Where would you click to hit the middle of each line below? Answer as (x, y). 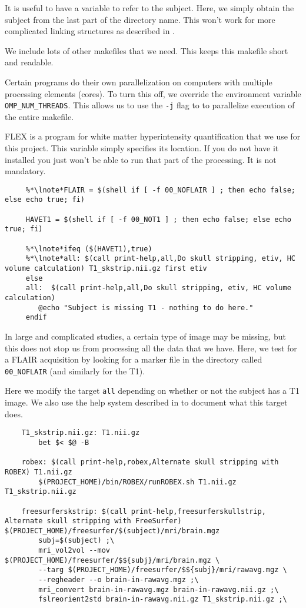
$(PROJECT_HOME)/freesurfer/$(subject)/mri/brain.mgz (112, 531)
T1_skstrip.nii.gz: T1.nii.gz (81, 433)
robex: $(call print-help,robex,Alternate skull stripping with (150, 462)
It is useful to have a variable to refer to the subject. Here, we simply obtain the (149, 8)
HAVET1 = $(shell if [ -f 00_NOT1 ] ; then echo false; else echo (158, 219)
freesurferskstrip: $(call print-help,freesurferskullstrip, (144, 511)
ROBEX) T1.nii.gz (39, 472)
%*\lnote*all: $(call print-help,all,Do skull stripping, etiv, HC (160, 259)
